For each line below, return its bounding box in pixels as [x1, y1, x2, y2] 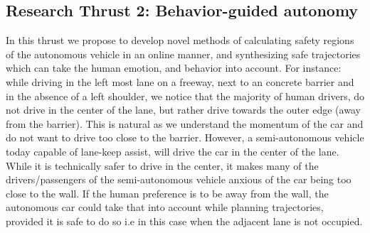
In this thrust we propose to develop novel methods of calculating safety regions [6, 33, 354, 48]
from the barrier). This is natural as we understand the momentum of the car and [6, 116, 364, 131]
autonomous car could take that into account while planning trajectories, [6, 200, 324, 215]
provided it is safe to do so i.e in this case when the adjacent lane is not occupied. [6, 213, 363, 228]
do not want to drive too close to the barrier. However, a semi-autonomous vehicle [6, 130, 364, 145]
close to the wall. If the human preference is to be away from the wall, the [6, 185, 329, 200]
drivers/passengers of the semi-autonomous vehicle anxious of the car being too [6, 172, 351, 187]
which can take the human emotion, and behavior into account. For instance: [6, 60, 342, 75]
